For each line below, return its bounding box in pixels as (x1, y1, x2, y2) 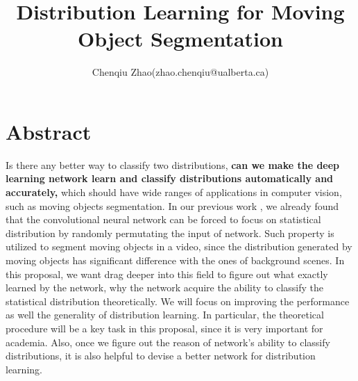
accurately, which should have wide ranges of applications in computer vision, (6, 185, 342, 200)
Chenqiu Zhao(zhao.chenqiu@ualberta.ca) (92, 65, 269, 79)
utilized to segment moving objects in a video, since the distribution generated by (6, 239, 352, 254)
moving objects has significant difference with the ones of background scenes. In (6, 253, 345, 267)
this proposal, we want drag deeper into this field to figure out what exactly (6, 266, 328, 281)
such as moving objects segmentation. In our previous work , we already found (6, 198, 339, 213)
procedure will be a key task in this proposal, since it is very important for (6, 321, 323, 335)
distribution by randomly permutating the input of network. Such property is (6, 225, 334, 240)
